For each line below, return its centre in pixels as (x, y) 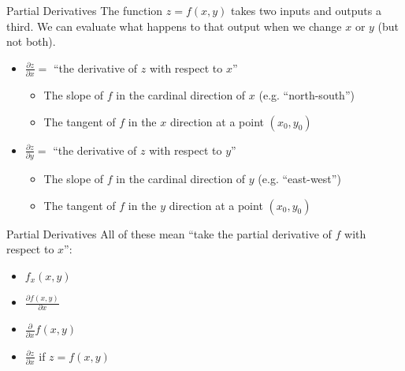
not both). (31, 41)
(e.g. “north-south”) (307, 95)
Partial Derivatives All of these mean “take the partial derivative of (169, 233)
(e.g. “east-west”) (299, 178)
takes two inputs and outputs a (306, 10)
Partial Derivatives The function (85, 10)
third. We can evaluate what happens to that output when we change (174, 26)
